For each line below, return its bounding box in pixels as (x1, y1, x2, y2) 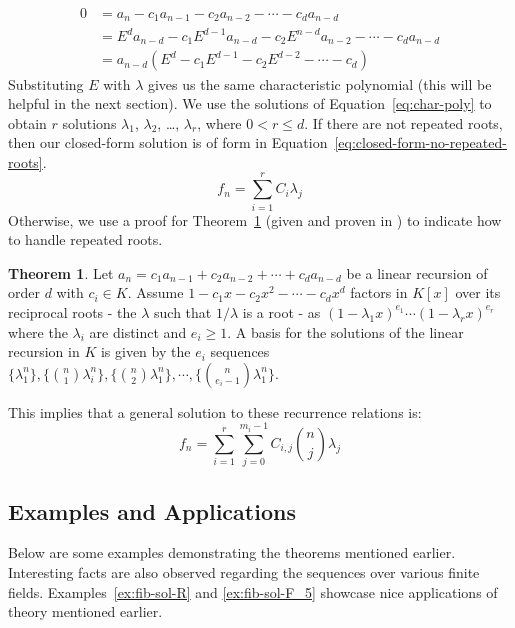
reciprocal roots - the (8, 301, 137, 322)
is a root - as (242, 301, 321, 322)
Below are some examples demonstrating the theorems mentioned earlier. (8, 542, 456, 563)
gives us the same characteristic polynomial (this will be (147, 73, 492, 94)
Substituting (8, 73, 84, 94)
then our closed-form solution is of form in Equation (8, 132, 328, 153)
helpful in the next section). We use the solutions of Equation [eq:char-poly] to (8, 93, 492, 114)
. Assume (127, 282, 184, 303)
